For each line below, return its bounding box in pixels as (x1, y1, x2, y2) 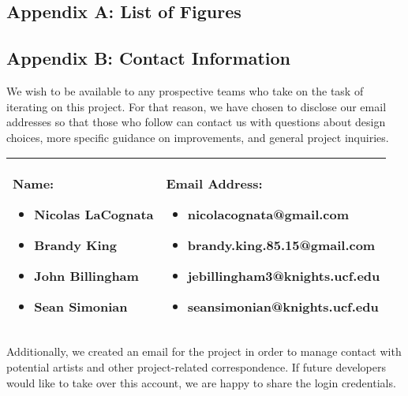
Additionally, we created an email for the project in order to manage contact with (6, 343, 402, 360)
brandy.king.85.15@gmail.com (187, 236, 376, 255)
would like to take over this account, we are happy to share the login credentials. (6, 374, 396, 390)
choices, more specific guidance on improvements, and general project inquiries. (6, 129, 389, 145)
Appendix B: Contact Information (6, 46, 291, 70)
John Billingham (34, 267, 139, 286)
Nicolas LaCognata (34, 205, 154, 224)
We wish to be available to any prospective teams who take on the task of (6, 82, 364, 99)
